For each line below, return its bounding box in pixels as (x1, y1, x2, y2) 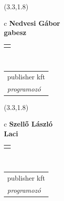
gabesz (4, 27, 27, 37)
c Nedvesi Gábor (4, 18, 60, 28)
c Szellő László (4, 118, 53, 128)
